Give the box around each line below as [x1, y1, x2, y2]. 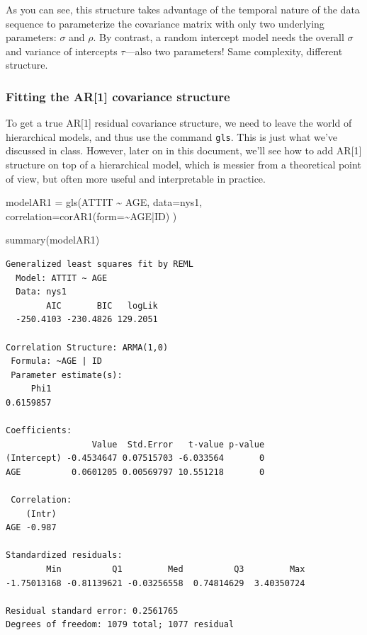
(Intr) [26, 508, 57, 519]
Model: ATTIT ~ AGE [16, 273, 108, 283]
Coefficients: [6, 425, 72, 436]
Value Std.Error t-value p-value [91, 439, 265, 450]
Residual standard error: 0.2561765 [6, 605, 179, 616]
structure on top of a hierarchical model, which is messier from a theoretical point [6, 157, 361, 172]
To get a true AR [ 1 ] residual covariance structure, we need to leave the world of [6, 115, 352, 130]
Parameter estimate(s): [11, 370, 123, 380]
